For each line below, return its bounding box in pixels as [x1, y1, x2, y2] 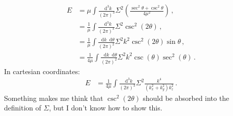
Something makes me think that [4, 92, 103, 103]
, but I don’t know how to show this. [49, 102, 162, 113]
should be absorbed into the [143, 92, 229, 103]
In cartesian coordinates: [4, 66, 80, 76]
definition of [4, 102, 41, 113]
